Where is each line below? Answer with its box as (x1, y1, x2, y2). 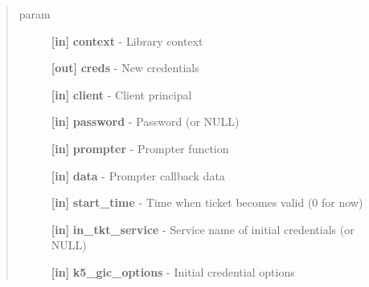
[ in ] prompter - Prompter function (51, 139, 229, 156)
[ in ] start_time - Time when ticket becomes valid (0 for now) (51, 194, 363, 211)
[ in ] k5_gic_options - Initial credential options (51, 263, 295, 280)
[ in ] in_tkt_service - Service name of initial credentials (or (51, 220, 355, 237)
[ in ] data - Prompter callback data (51, 167, 225, 184)
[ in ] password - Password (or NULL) (51, 113, 240, 130)
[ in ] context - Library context (51, 32, 203, 49)
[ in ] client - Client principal (51, 86, 192, 103)
